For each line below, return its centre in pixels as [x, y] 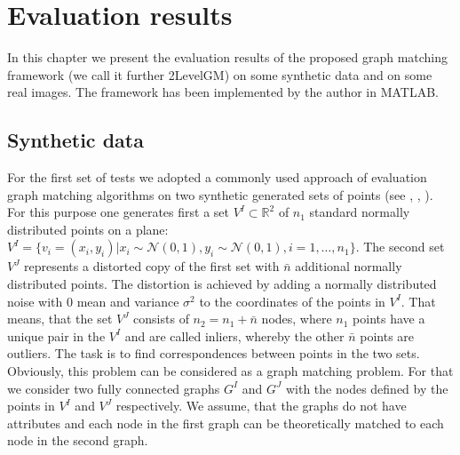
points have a [389, 319]
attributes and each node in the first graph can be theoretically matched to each [226, 423]
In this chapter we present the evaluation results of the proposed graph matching [228, 57]
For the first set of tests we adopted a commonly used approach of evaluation [217, 177]
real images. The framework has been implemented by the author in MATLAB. [223, 92]
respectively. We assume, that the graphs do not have [261, 406]
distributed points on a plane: [88, 229]
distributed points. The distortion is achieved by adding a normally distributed [222, 284]
